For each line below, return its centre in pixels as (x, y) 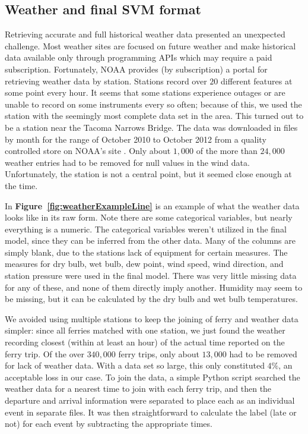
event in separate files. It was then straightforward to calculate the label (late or (151, 412)
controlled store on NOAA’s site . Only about (88, 151)
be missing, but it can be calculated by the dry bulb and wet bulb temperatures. (151, 299)
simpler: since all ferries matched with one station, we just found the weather (145, 330)
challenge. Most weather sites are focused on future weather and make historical (150, 45)
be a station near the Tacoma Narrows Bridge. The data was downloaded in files (151, 127)
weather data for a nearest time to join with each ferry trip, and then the (138, 389)
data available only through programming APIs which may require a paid (139, 57)
